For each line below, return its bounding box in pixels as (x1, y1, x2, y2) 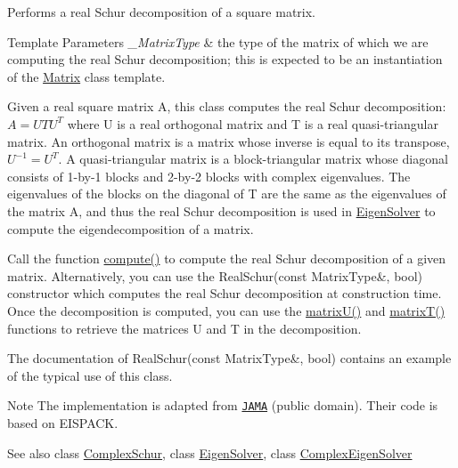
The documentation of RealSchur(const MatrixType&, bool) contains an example (7, 349, 452, 367)
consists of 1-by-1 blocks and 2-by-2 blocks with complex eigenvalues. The (7, 166, 411, 185)
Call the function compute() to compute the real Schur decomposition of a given (7, 249, 446, 268)
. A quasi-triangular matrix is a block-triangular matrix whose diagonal (58, 149, 448, 168)
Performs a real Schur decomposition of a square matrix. (7, 3, 315, 20)
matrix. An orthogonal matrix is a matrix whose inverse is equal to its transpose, (7, 132, 450, 150)
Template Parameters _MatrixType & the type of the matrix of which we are (7, 32, 429, 51)
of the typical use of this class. (7, 366, 173, 384)
